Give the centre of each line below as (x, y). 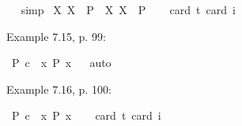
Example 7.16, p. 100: (59, 89)
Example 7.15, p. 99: (56, 36)
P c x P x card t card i (86, 115)
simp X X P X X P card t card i (128, 9)
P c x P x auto (61, 63)
